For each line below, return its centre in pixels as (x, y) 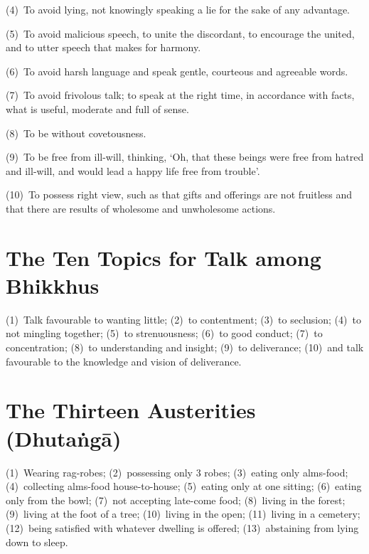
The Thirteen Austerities (131, 410)
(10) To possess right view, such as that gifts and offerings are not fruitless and (179, 195)
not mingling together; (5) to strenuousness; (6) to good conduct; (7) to (164, 333)
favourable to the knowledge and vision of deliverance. (124, 361)
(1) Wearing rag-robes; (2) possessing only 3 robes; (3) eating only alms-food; (177, 472)
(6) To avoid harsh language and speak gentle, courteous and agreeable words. (177, 71)
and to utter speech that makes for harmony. (103, 47)
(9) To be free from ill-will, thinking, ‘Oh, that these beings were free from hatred (185, 157)
